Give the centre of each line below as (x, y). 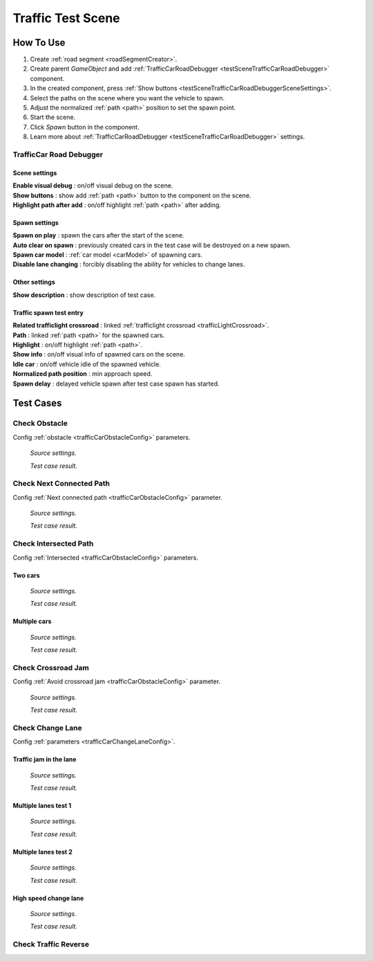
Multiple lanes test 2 (42, 852)
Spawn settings (36, 222)
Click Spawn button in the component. (85, 127)
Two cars (27, 575)
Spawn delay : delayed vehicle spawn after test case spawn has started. (116, 384)
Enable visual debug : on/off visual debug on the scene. (93, 186)
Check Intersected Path (53, 544)
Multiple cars (32, 621)
